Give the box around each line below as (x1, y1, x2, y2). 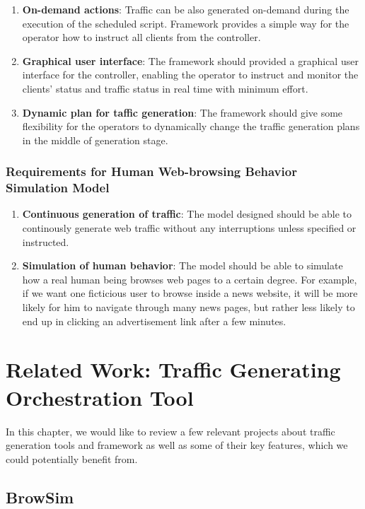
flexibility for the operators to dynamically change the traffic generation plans (22, 119, 360, 134)
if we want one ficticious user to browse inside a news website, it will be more (22, 286, 358, 300)
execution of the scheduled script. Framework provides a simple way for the (22, 16, 349, 30)
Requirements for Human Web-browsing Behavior (6, 163, 297, 180)
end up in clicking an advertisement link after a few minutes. (22, 313, 286, 328)
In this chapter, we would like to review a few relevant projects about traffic (6, 423, 335, 438)
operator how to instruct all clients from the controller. (22, 30, 261, 45)
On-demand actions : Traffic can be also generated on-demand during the (22, 2, 349, 16)
